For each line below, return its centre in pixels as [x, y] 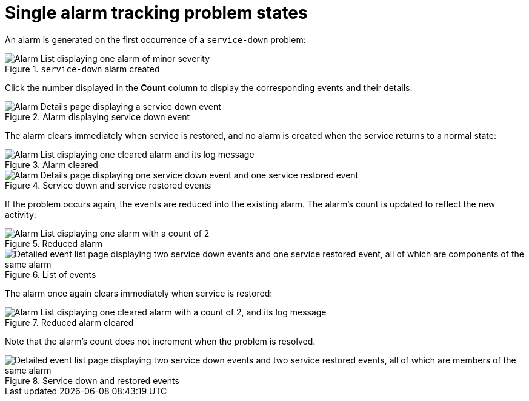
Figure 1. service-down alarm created [82, 69]
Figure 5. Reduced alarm [54, 243]
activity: [21, 214]
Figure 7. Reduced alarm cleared [69, 322]
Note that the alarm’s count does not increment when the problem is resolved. [160, 341]
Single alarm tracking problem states [156, 13]
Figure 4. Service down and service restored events [108, 185]
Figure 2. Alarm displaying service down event [98, 116]
